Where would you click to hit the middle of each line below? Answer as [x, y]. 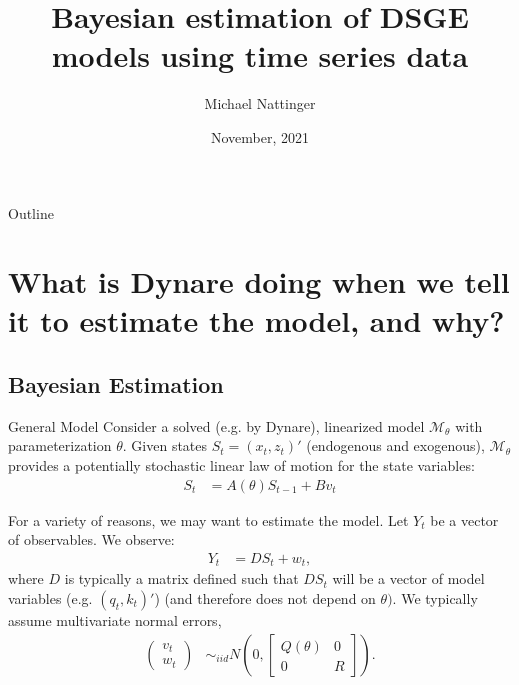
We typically [439, 597]
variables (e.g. [50, 597]
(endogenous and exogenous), [395, 445]
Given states [169, 445]
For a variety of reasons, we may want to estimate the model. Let [208, 519]
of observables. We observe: [91, 539]
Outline [31, 212]
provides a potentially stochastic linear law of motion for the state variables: [241, 465]
